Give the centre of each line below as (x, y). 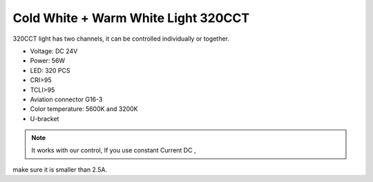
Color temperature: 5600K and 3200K (84, 109)
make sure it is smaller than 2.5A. (60, 170)
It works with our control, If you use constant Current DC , (114, 150)
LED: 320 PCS (50, 70)
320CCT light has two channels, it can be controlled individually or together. (121, 39)
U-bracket (45, 119)
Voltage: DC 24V (54, 51)
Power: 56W (48, 61)
